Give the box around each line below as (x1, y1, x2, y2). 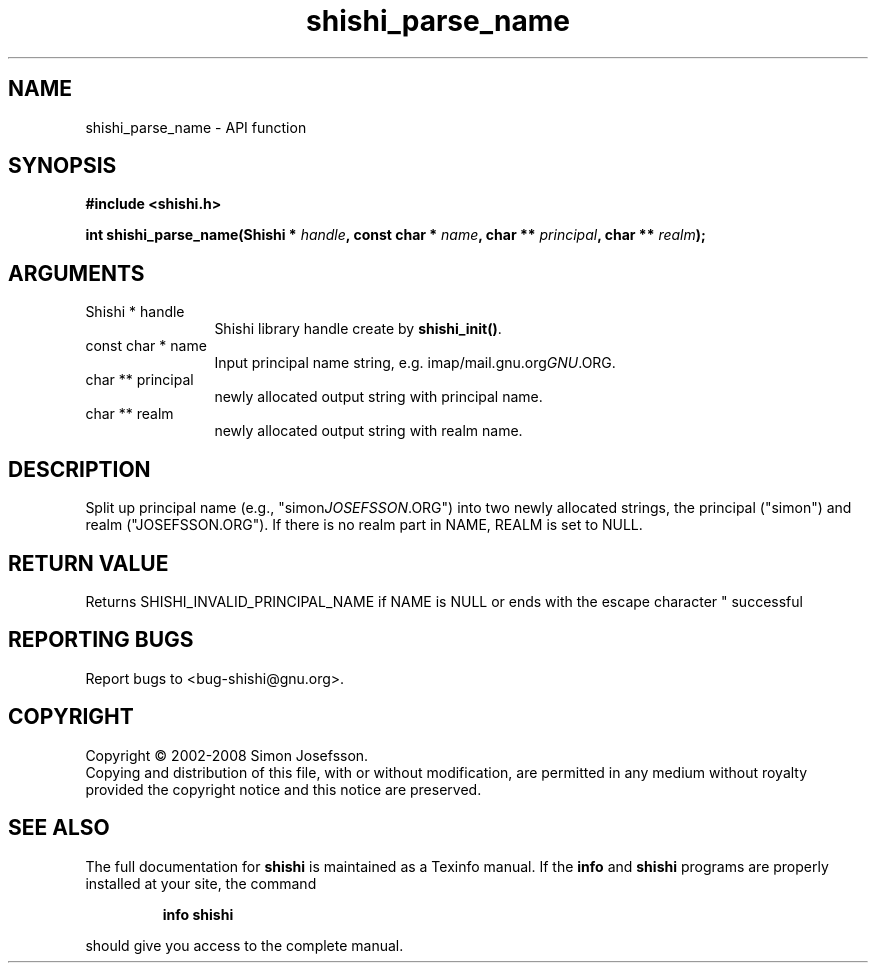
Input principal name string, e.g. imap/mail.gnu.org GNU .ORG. (214, 354, 616, 372)
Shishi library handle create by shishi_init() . (214, 320, 502, 338)
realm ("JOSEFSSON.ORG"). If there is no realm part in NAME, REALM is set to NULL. (85, 516, 643, 534)
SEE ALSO (8, 815, 110, 841)
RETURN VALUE (8, 550, 169, 576)
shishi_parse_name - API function (85, 118, 307, 136)
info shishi (162, 905, 234, 923)
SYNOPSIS (8, 153, 117, 179)
